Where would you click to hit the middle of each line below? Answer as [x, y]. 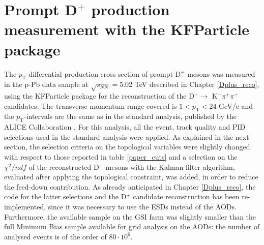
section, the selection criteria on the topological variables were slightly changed [127, 147]
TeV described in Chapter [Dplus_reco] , [197, 84]
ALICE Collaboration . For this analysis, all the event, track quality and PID [125, 127]
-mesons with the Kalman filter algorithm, [169, 166]
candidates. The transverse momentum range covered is [91, 105]
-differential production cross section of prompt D [104, 73]
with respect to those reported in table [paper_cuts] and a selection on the [121, 157]
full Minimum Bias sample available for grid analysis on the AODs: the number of [132, 226]
